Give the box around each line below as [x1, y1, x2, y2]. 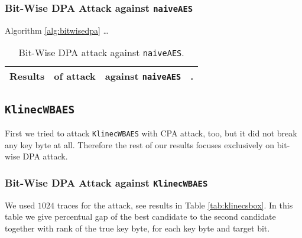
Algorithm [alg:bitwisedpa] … [5, 24, 109, 36]
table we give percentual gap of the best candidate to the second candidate [5, 210, 276, 223]
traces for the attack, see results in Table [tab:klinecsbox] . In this [57, 198, 293, 211]
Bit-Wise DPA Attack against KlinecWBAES [5, 175, 208, 190]
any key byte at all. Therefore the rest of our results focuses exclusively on [5, 138, 275, 151]
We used [5, 198, 35, 211]
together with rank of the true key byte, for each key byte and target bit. [5, 221, 270, 234]
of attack [54, 69, 96, 83]
